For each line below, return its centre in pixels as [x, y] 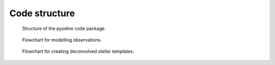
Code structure [42, 13]
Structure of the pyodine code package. [64, 28]
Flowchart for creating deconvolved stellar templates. [78, 51]
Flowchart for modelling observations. [62, 40]
